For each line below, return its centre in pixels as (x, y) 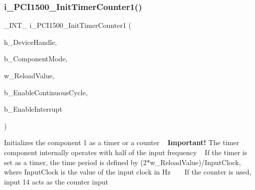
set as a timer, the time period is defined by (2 (75, 162)
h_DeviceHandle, (30, 42)
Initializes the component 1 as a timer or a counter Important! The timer (122, 142)
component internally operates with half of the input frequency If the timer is (126, 152)
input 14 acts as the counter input (56, 181)
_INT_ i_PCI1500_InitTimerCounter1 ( (68, 25)
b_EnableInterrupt (33, 109)
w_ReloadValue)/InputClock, (195, 162)
